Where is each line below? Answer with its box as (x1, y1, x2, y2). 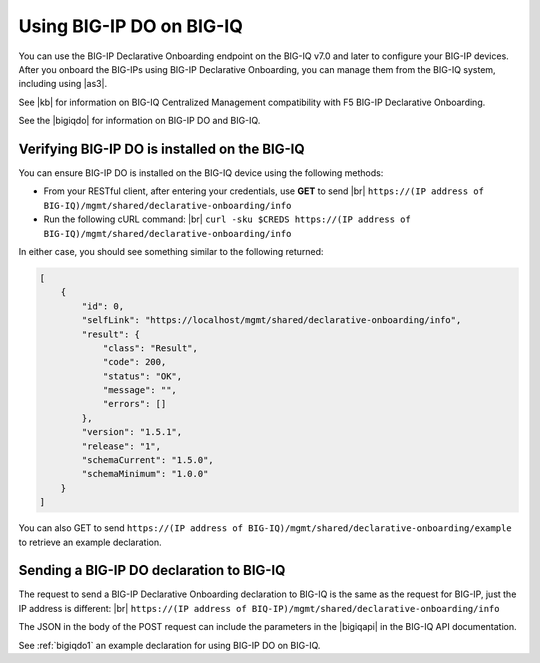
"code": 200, (102, 356, 167, 368)
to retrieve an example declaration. (18, 536, 162, 548)
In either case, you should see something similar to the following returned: (18, 245, 324, 257)
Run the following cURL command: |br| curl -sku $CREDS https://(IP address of (43, 213, 412, 225)
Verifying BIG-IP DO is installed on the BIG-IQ (18, 140, 305, 157)
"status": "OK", (102, 370, 183, 382)
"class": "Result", (102, 342, 199, 354)
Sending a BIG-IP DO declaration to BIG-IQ (18, 562, 286, 579)
